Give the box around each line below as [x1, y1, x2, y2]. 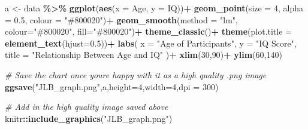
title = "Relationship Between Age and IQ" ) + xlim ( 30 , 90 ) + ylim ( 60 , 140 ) [5, 48, 282, 61]
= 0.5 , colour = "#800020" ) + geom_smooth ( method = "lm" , [5, 13, 238, 26]
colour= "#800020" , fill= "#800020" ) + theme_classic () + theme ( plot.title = [5, 25, 292, 38]
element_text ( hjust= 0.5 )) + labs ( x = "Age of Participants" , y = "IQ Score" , [5, 36, 297, 49]
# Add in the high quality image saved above [5, 100, 168, 113]
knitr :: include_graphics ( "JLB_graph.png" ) [5, 112, 173, 124]
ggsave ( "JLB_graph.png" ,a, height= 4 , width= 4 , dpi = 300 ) [5, 80, 219, 93]
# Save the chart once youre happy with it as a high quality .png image [5, 68, 267, 81]
